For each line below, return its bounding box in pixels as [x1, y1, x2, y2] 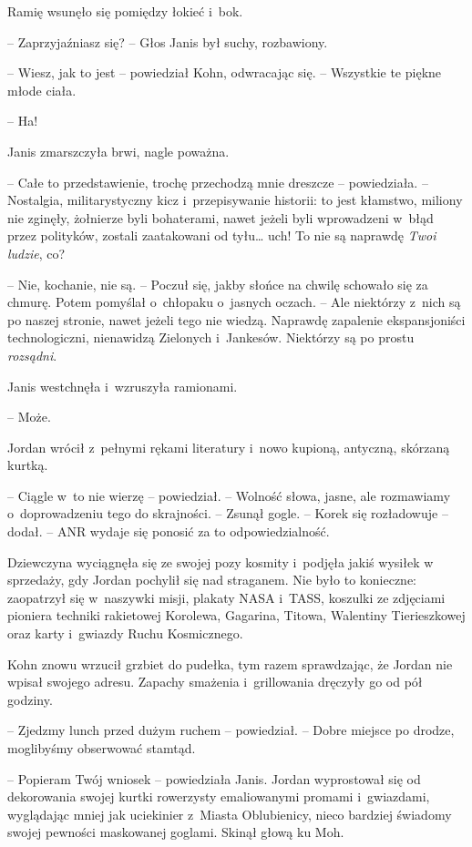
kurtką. [7, 455, 48, 475]
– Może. [7, 407, 51, 426]
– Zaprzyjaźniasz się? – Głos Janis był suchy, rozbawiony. [7, 32, 328, 51]
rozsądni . [7, 345, 57, 364]
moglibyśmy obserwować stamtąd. [7, 739, 196, 757]
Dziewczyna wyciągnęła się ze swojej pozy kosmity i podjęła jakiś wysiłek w [7, 552, 434, 571]
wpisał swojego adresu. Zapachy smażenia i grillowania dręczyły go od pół [7, 672, 423, 691]
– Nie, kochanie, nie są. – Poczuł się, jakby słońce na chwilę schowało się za [7, 274, 428, 293]
